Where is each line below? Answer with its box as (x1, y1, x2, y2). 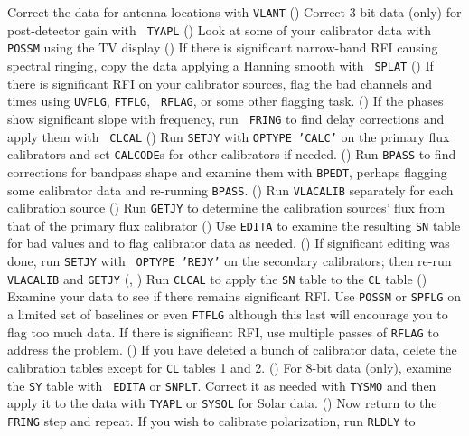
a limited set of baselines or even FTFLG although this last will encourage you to (7, 305, 448, 324)
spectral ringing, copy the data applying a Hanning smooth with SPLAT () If (7, 55, 434, 74)
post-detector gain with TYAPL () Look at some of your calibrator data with (7, 20, 431, 39)
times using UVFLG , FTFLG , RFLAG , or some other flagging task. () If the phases (7, 91, 444, 110)
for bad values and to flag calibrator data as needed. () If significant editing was (7, 233, 450, 252)
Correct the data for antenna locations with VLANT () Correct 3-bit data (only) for (7, 3, 462, 21)
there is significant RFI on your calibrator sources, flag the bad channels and (7, 73, 432, 92)
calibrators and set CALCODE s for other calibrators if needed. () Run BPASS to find (7, 145, 456, 164)
